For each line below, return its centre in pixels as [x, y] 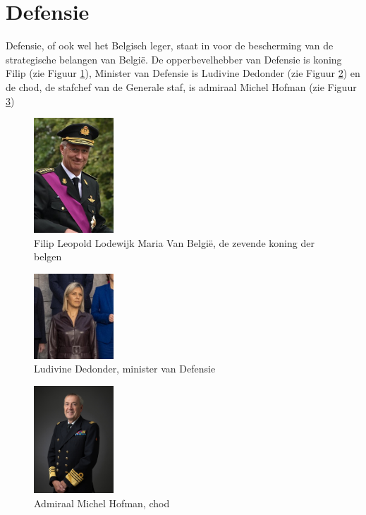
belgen [48, 256]
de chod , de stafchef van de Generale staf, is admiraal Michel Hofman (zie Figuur [181, 86]
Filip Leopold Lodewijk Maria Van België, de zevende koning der [174, 242]
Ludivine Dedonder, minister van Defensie [125, 369]
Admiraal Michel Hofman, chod [102, 503]
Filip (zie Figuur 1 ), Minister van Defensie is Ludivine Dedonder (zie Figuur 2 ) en [183, 73]
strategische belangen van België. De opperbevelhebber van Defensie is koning [174, 59]
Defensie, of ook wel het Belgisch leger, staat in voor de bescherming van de [170, 46]
